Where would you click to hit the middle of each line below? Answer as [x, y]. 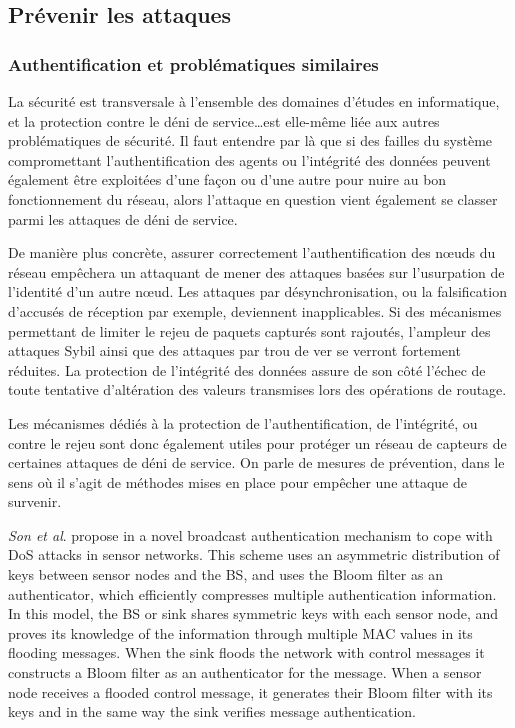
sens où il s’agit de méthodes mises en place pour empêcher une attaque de [237, 481]
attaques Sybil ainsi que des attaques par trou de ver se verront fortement [234, 350]
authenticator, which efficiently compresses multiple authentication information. [252, 593]
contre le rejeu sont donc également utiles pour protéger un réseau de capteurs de [257, 442]
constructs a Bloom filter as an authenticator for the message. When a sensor [245, 672]
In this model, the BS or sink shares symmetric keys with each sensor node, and [253, 613]
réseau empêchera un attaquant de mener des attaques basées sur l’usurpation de [256, 271]
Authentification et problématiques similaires [193, 63]
